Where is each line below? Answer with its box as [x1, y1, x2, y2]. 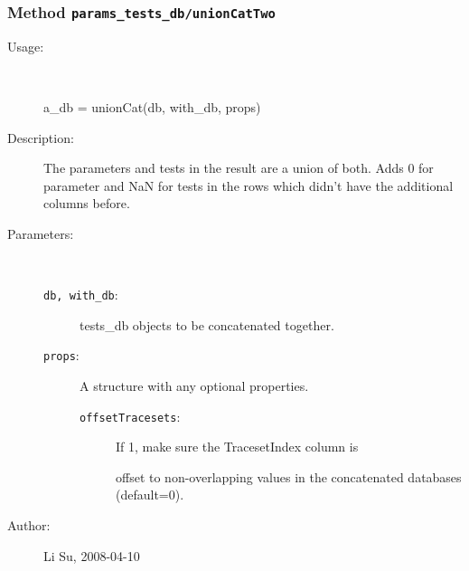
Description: [7, 128, 74, 147]
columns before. [43, 194, 130, 213]
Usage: [7, 36, 44, 55]
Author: [7, 516, 51, 535]
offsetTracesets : [80, 406, 181, 425]
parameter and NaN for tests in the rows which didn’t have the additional [43, 176, 454, 195]
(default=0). [116, 485, 184, 504]
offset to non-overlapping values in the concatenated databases [116, 467, 462, 486]
